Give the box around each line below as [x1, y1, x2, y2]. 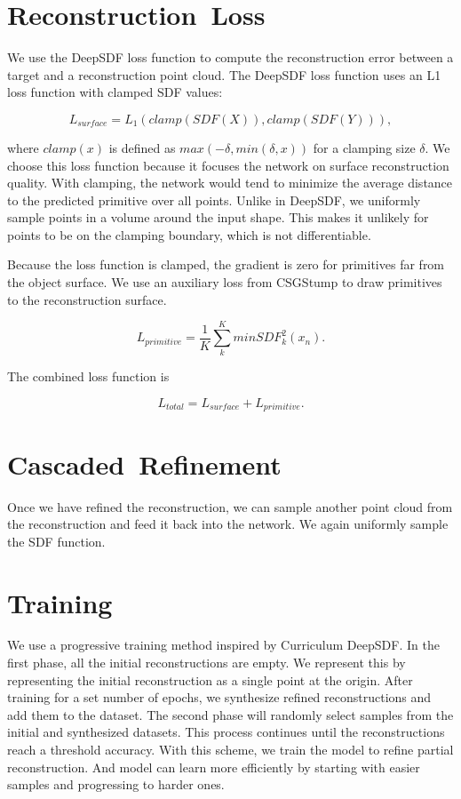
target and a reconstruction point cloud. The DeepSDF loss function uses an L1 [7, 65, 441, 84]
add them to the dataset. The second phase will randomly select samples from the [7, 705, 454, 723]
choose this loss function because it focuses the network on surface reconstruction [7, 156, 449, 174]
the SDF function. [7, 531, 106, 550]
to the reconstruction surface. [7, 290, 167, 308]
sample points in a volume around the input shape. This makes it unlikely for [7, 208, 429, 227]
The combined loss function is [7, 367, 170, 386]
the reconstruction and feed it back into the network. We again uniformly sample [7, 515, 449, 533]
